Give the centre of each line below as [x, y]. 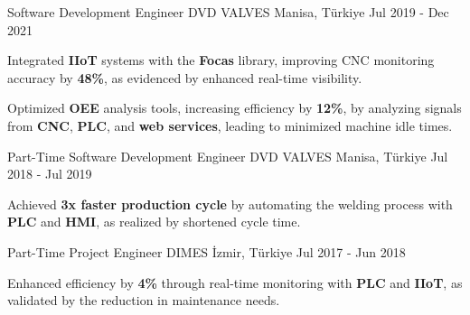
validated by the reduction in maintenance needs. [144, 300]
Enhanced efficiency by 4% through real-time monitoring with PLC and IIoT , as [235, 282]
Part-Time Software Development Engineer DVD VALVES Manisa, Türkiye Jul [228, 156]
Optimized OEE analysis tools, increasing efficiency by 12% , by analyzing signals [235, 108]
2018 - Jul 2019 [50, 174]
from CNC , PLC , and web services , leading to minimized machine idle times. [230, 125]
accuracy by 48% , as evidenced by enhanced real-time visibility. [185, 77]
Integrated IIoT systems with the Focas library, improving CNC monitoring [221, 60]
